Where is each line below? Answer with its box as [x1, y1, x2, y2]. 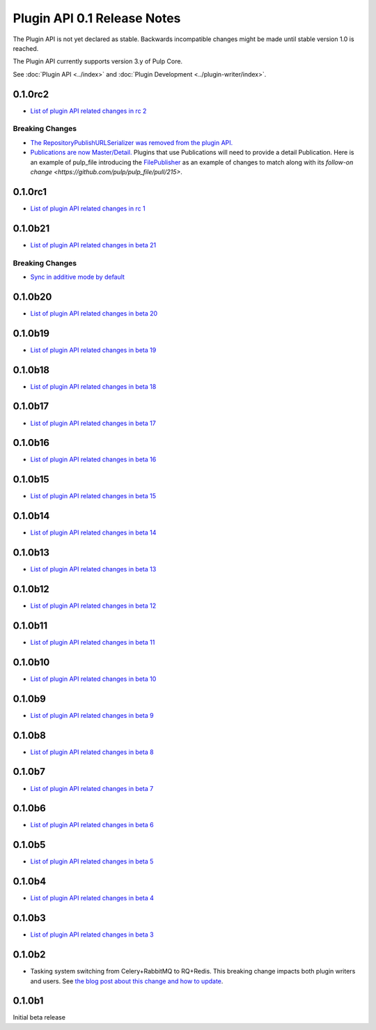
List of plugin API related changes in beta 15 [30, 492, 157, 500]
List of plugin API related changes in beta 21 [30, 240, 157, 249]
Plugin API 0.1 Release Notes [13, 10, 181, 26]
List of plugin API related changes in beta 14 [30, 528, 157, 537]
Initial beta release [13, 1013, 66, 1022]
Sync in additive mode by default [30, 272, 125, 281]
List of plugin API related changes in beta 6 [30, 821, 154, 829]
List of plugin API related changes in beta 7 [30, 784, 154, 792]
